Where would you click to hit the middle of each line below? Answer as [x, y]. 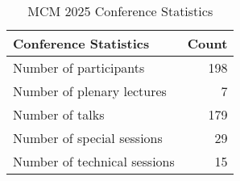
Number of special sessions [88, 138]
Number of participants [79, 67]
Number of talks [59, 114]
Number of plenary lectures [90, 91]
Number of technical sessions [94, 161]
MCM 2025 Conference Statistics [120, 11]
